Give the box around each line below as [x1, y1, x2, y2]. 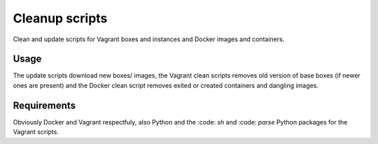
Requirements [13, 99, 76, 111]
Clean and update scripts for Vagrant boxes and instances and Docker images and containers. [13, 35, 285, 43]
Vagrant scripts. [13, 128, 59, 136]
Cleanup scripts [13, 10, 108, 26]
